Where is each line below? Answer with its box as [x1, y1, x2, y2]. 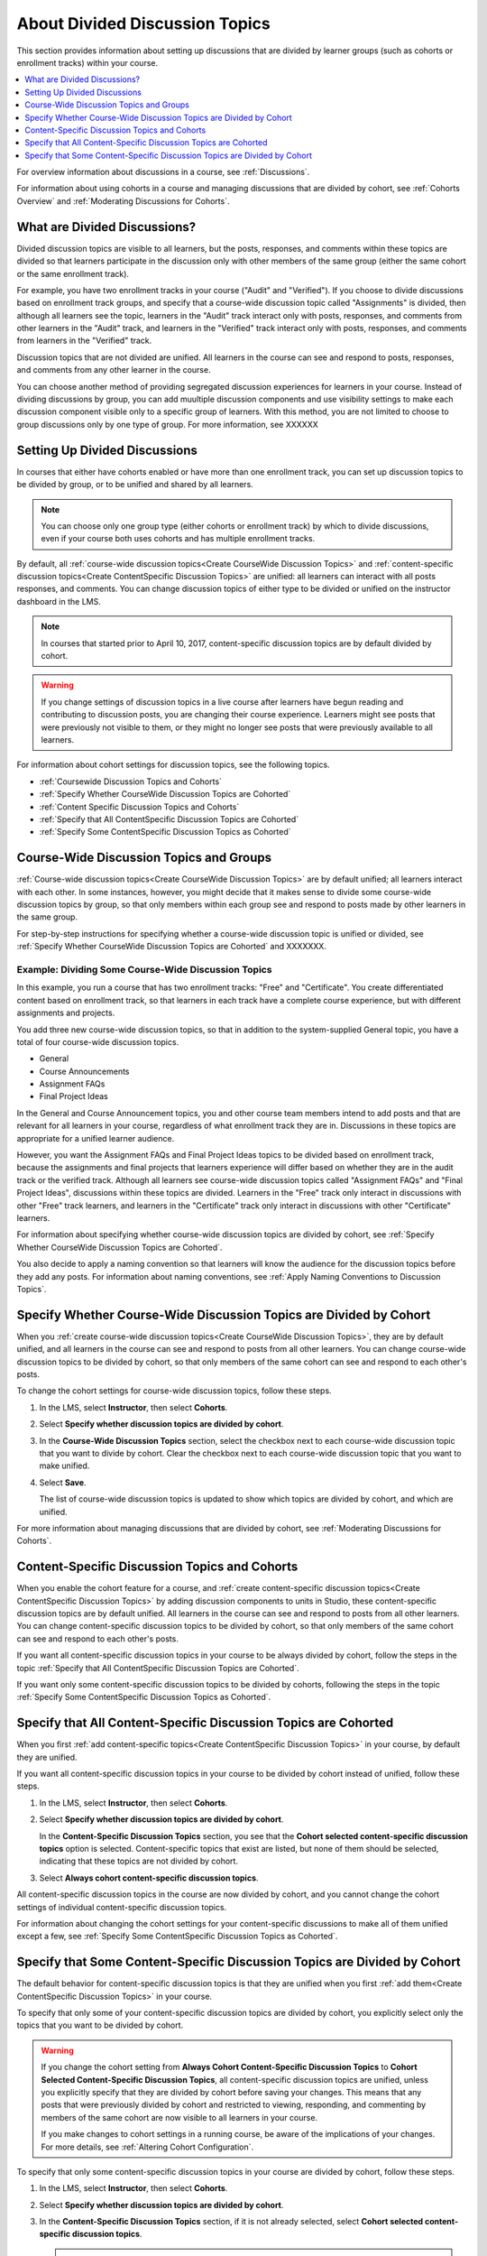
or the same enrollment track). [16, 268, 130, 279]
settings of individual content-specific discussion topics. [16, 1901, 227, 1912]
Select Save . [39, 1476, 87, 1488]
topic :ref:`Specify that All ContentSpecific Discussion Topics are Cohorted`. [16, 1662, 299, 1673]
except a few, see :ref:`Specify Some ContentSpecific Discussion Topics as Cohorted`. [16, 1931, 338, 1942]
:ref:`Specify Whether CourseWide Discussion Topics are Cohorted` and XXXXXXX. [16, 941, 326, 952]
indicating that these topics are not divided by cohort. [39, 1855, 239, 1867]
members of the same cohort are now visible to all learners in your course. [41, 2112, 318, 2122]
